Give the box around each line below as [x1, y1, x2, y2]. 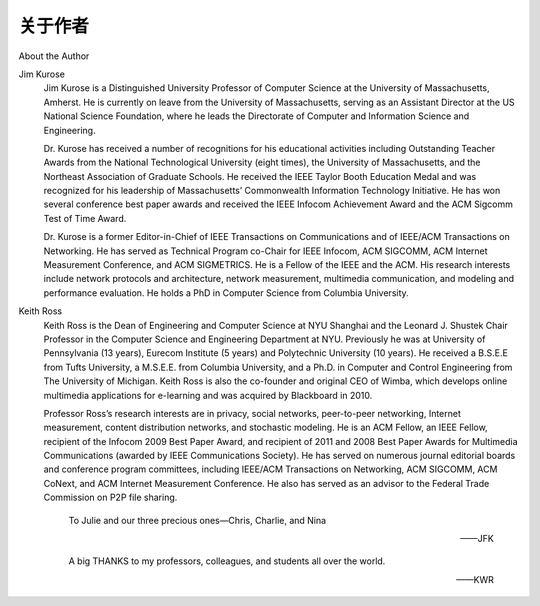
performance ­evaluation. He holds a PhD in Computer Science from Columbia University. [43, 286, 409, 299]
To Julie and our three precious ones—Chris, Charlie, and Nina [68, 514, 327, 526]
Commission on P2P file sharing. [43, 491, 178, 504]
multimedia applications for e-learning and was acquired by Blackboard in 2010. [43, 389, 373, 401]
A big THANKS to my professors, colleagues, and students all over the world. [68, 555, 386, 567]
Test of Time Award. [43, 212, 127, 224]
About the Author [18, 50, 90, 62]
